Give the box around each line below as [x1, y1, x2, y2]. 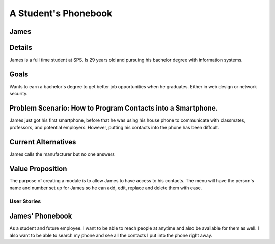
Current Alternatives [9, 138, 76, 146]
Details [9, 43, 33, 52]
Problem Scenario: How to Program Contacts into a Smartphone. [9, 104, 218, 113]
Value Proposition [9, 165, 67, 173]
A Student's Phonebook [9, 8, 113, 19]
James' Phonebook [9, 212, 72, 221]
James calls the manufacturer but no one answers [9, 151, 115, 157]
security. [9, 91, 28, 97]
